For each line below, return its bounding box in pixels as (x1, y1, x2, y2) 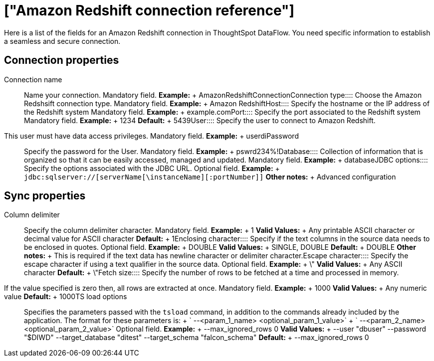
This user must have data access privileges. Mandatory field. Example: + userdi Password (4, 131, 299, 140)
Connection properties (4, 54, 119, 67)
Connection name (4, 75, 62, 84)
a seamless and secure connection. (4, 36, 121, 45)
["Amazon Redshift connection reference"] (4, 2, 294, 19)
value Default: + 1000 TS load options (4, 292, 127, 301)
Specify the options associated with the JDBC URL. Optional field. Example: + (24, 164, 280, 173)
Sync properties (4, 189, 86, 202)
